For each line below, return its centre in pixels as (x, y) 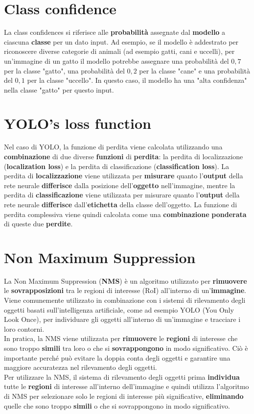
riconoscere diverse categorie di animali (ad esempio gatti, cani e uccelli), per (119, 51)
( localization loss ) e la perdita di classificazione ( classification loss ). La (117, 166)
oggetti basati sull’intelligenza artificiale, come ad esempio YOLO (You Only (119, 309)
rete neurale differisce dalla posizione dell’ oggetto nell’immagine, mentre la (120, 185)
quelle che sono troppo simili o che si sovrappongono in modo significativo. (117, 405)
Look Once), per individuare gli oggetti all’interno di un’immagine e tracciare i (122, 319)
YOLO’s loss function (78, 123)
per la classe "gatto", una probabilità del (64, 70)
